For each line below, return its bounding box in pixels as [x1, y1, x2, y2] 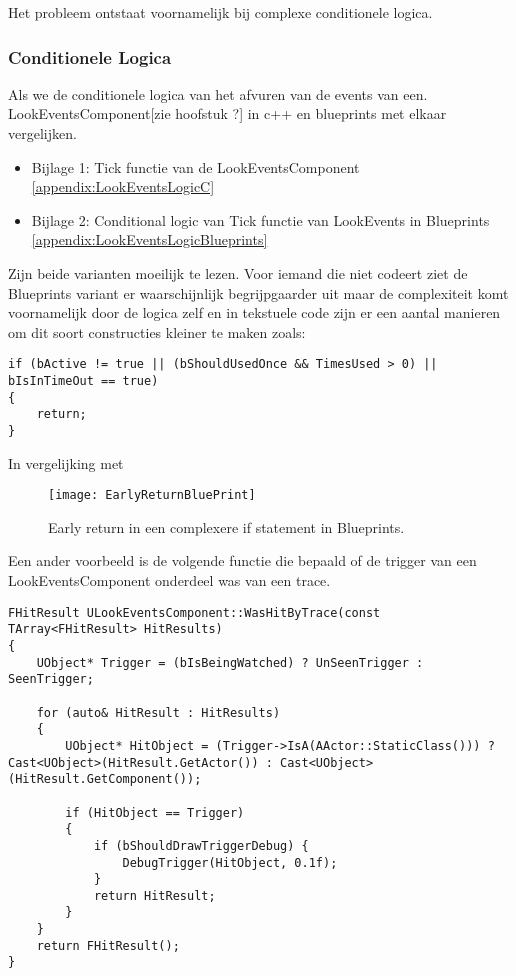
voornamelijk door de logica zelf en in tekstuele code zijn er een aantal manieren [8, 302, 501, 323]
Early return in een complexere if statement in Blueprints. [48, 516, 405, 537]
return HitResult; [93, 888, 216, 903]
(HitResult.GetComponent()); [8, 772, 202, 787]
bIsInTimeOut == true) [8, 374, 159, 388]
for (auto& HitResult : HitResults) [36, 705, 281, 720]
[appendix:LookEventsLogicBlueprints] [31, 229, 268, 250]
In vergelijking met [8, 452, 124, 473]
